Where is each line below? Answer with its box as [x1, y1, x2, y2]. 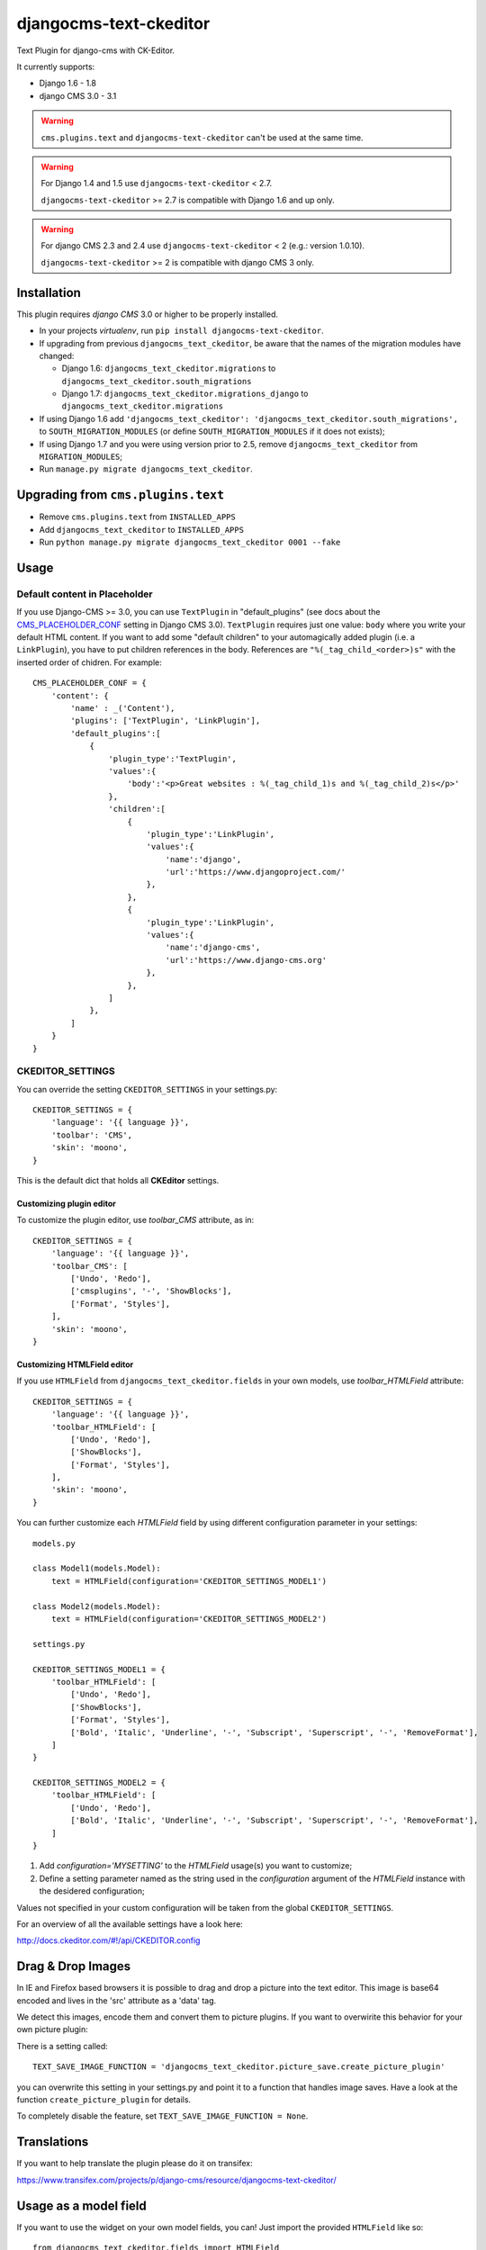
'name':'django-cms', [165, 942, 261, 953]
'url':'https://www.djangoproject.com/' [165, 867, 346, 877]
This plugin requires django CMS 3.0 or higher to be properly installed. [16, 309, 279, 319]
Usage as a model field [16, 2198, 148, 2213]
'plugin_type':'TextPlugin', [108, 753, 238, 764]
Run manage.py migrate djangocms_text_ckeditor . [39, 463, 254, 474]
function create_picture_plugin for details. [16, 2094, 192, 2105]
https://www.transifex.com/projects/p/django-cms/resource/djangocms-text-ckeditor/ [16, 2174, 337, 2185]
